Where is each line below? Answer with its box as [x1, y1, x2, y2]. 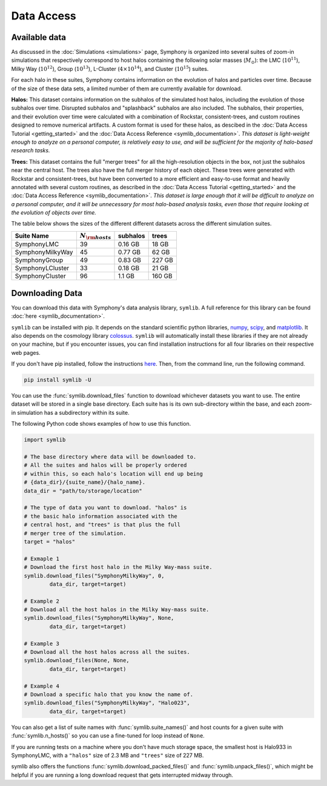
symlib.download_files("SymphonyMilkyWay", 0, [24, 572, 165, 579]
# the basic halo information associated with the [24, 512, 178, 520]
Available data [11, 32, 67, 42]
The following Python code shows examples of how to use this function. [11, 420, 191, 428]
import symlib [24, 437, 66, 443]
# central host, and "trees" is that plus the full [24, 522, 181, 528]
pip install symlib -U [24, 377, 91, 383]
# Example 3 [24, 640, 60, 647]
